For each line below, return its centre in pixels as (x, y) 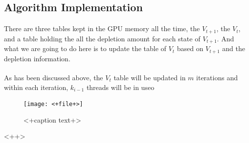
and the (234, 48)
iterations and (217, 77)
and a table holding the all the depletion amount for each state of (102, 38)
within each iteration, (36, 87)
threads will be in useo (120, 87)
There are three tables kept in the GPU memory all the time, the (102, 28)
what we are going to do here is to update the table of (85, 48)
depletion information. (37, 58)
